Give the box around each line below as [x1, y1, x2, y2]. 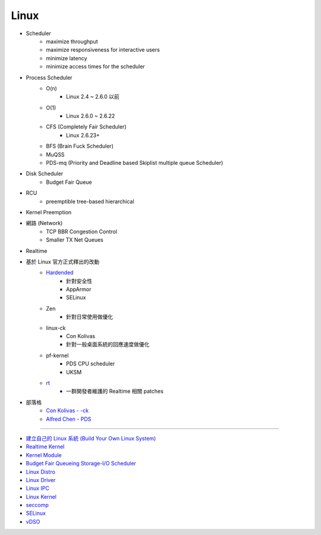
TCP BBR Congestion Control [46, 228, 117, 235]
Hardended [46, 269, 74, 276]
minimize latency [46, 54, 87, 62]
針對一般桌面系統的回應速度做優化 [66, 341, 150, 348]
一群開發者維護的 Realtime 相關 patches [66, 387, 163, 395]
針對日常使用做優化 [66, 313, 113, 321]
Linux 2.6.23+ [66, 132, 100, 139]
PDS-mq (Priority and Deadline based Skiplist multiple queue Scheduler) [46, 159, 224, 167]
